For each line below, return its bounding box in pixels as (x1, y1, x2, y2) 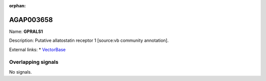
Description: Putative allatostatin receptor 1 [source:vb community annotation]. (9, 37, 169, 44)
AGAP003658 (9, 15, 53, 24)
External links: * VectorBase (9, 47, 66, 53)
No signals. (9, 69, 32, 75)
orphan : (9, 3, 26, 8)
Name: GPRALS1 (9, 28, 43, 34)
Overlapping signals (9, 59, 59, 66)
